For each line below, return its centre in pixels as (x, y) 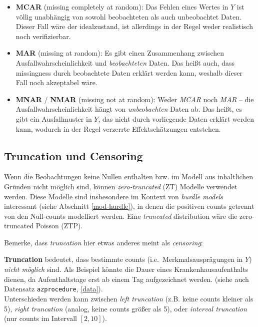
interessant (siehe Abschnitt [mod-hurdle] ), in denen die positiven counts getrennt (129, 206)
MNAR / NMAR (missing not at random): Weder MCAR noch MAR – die (135, 99)
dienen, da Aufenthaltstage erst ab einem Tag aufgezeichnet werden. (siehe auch (126, 279)
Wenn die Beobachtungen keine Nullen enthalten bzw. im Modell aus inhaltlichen (129, 177)
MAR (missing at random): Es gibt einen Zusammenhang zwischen (120, 53)
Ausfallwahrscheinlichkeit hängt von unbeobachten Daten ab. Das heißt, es (129, 109)
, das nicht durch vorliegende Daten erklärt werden (176, 118)
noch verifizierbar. (43, 36)
